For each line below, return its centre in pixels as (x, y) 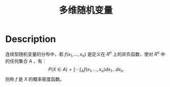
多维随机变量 (86, 10)
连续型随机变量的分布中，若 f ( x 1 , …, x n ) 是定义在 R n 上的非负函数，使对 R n (82, 54)
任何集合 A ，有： (28, 61)
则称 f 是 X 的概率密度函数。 (35, 79)
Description (31, 39)
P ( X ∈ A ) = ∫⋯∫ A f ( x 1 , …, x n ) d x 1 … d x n (86, 70)
